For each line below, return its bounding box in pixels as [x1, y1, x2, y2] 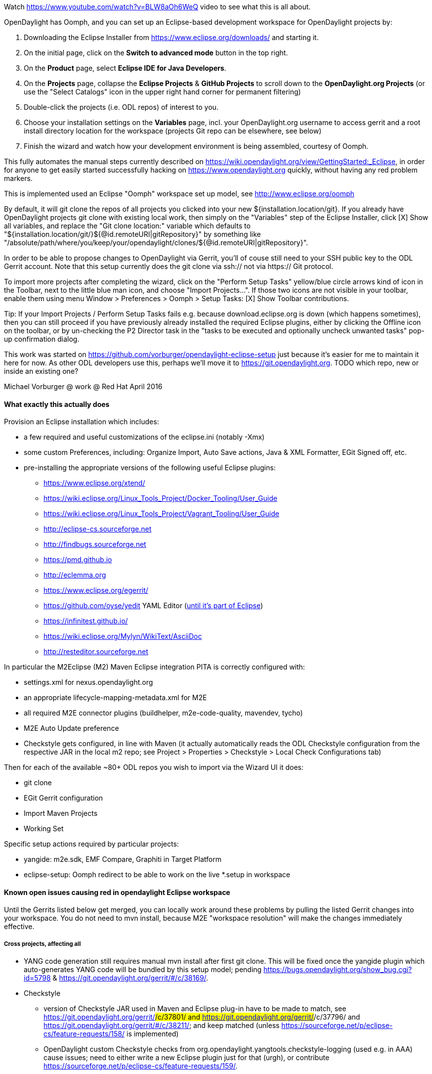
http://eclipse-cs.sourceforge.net [43, 525, 152, 534]
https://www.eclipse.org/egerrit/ [43, 586, 148, 595]
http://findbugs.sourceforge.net [43, 540, 146, 549]
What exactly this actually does [4, 400, 110, 408]
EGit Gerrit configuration [24, 794, 103, 803]
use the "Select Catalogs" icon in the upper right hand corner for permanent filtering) [24, 88, 301, 96]
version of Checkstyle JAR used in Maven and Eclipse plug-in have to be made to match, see [43, 1004, 346, 1013]
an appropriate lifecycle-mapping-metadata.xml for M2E [24, 693, 207, 702]
